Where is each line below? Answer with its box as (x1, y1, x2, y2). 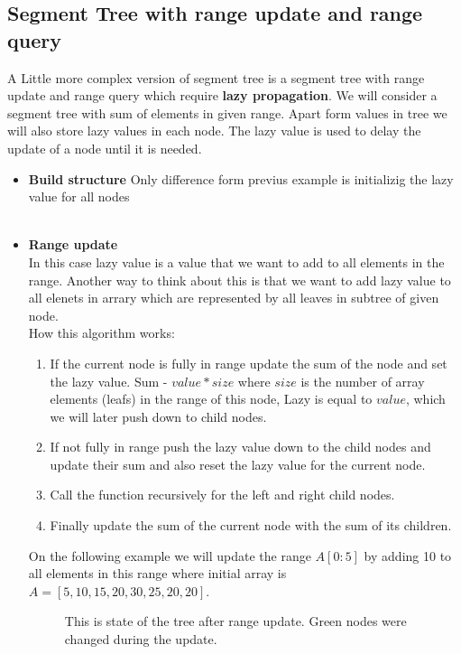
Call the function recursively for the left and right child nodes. (50, 485, 395, 504)
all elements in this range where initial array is (28, 564, 287, 583)
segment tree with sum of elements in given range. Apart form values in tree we (7, 103, 447, 122)
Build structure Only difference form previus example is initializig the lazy (28, 169, 454, 188)
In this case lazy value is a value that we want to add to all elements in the (28, 252, 445, 271)
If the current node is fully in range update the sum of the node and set (50, 353, 447, 372)
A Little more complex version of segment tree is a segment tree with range (7, 68, 425, 87)
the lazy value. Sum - (50, 371, 168, 390)
